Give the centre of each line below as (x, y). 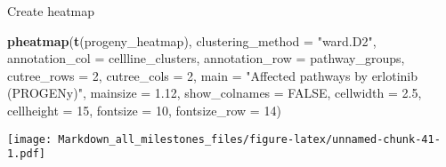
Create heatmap (51, 11)
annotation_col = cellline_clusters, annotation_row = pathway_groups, (206, 58)
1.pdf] (26, 154)
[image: (30, 139)
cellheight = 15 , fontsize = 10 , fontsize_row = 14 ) (144, 110)
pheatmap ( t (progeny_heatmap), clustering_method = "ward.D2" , (192, 40)
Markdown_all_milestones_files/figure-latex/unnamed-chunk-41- (249, 139)
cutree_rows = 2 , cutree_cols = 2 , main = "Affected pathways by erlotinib (213, 75)
